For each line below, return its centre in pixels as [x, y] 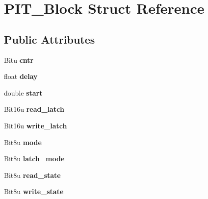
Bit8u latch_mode [34, 159]
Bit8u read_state [32, 175]
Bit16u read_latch [34, 109]
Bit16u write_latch [36, 125]
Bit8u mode [23, 142]
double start [23, 92]
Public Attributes [50, 39]
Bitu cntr [19, 60]
